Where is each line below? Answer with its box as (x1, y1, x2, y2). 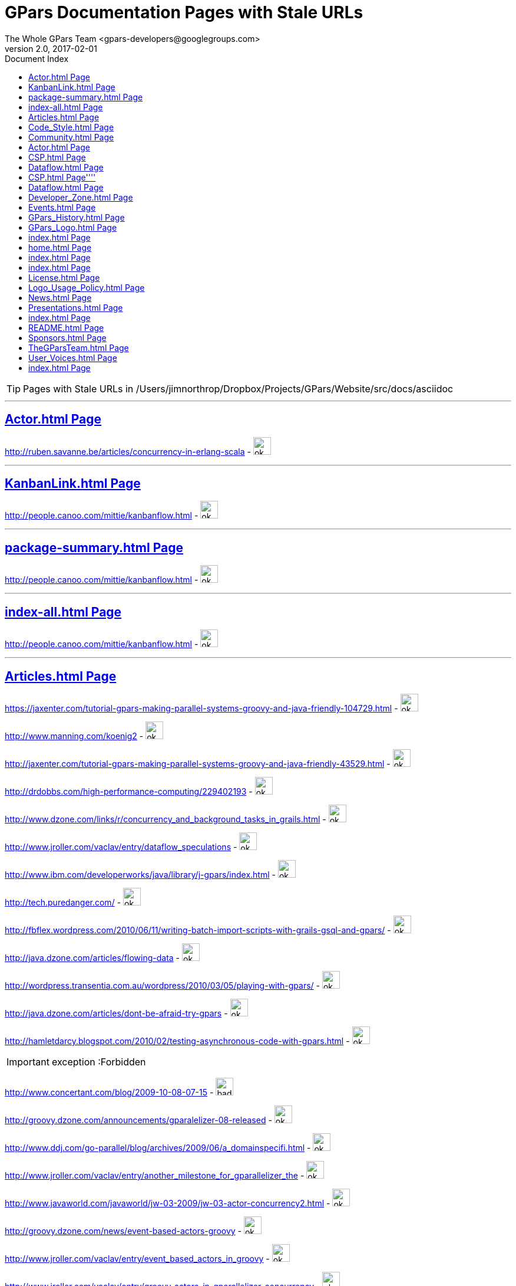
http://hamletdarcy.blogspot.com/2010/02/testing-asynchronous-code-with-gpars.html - (5, 1035, 350, 1046)
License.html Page (28, 272, 100, 283)
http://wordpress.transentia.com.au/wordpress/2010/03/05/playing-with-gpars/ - (5, 980, 320, 990)
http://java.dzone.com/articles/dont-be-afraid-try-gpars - (5, 1008, 228, 1018)
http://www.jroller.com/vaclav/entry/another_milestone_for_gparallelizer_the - (5, 1170, 305, 1180)
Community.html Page (28, 132, 114, 142)
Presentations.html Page (28, 302, 123, 313)
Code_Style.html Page (28, 122, 114, 132)
